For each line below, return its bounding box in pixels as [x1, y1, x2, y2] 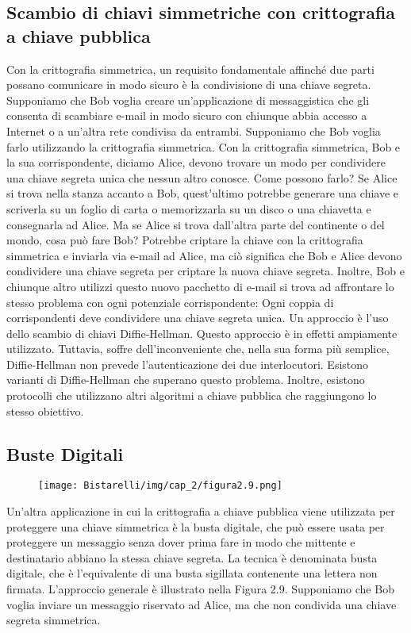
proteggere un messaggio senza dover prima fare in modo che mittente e [6, 534, 355, 551]
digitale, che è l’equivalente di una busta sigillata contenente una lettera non [6, 565, 378, 581]
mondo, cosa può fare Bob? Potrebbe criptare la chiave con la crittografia [6, 232, 363, 248]
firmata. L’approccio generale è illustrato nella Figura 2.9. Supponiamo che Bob [6, 581, 394, 597]
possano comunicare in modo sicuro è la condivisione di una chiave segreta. [6, 76, 371, 93]
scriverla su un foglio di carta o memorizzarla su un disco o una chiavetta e [6, 200, 371, 217]
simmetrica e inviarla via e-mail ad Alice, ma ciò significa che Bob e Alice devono [6, 247, 402, 263]
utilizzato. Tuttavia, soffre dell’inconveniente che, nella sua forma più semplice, [6, 340, 390, 357]
